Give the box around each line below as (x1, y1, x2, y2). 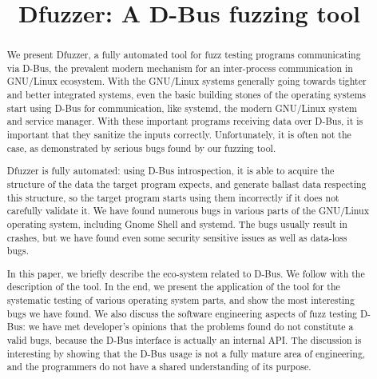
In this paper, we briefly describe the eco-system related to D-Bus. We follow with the (6, 266, 365, 280)
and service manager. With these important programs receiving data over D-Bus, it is (6, 114, 363, 128)
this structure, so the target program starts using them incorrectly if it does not (6, 190, 339, 204)
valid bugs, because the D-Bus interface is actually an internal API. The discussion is (6, 333, 362, 347)
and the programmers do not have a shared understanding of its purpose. (6, 360, 312, 373)
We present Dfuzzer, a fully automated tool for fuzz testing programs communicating (6, 48, 361, 62)
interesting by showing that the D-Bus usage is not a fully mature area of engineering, (6, 346, 366, 360)
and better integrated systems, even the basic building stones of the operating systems (6, 88, 367, 102)
